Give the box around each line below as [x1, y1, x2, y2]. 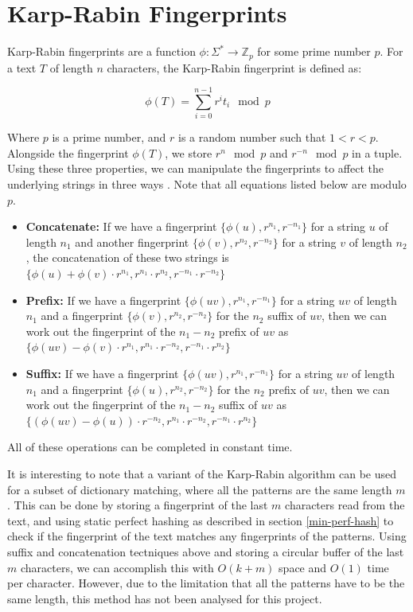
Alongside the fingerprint [7, 144, 129, 161]
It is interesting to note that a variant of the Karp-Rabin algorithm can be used [7, 465, 397, 481]
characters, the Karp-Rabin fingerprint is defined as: [107, 59, 362, 76]
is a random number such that [178, 129, 326, 146]
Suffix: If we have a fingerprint [25, 365, 179, 382]
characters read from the [285, 497, 405, 513]
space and [279, 559, 327, 575]
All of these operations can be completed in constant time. [7, 439, 293, 455]
